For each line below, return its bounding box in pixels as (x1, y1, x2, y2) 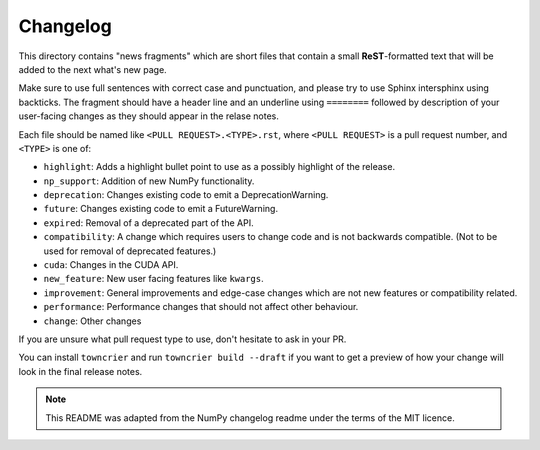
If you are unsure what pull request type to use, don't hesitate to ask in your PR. (18, 333, 347, 345)
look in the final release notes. (18, 365, 143, 377)
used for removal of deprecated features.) (43, 245, 217, 257)
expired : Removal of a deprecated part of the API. (43, 216, 254, 229)
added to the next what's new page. (18, 63, 167, 75)
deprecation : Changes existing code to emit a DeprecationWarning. (43, 189, 329, 201)
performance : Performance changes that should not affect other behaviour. (43, 301, 359, 313)
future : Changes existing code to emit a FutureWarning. (43, 203, 279, 215)
